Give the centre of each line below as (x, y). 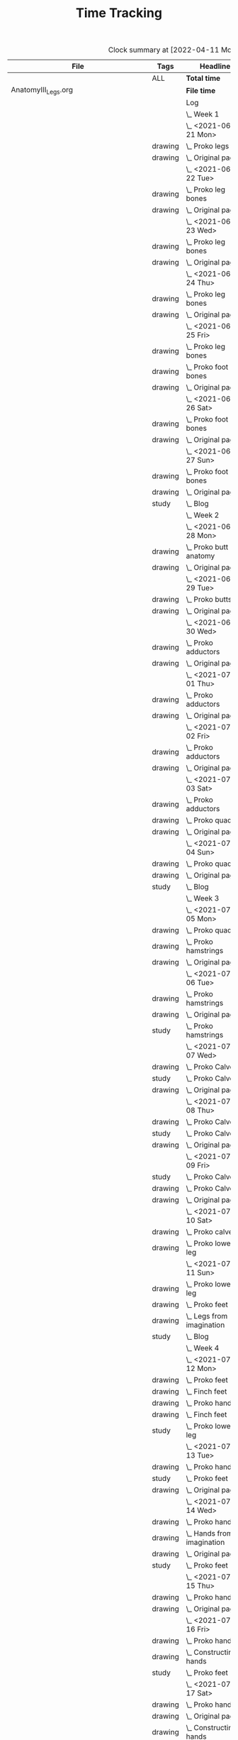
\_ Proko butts (209, 600)
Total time (203, 78)
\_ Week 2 (203, 515)
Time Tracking (119, 13)
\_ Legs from (207, 1316)
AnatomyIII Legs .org (42, 91)
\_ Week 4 (203, 1348)
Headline (215, 67)
